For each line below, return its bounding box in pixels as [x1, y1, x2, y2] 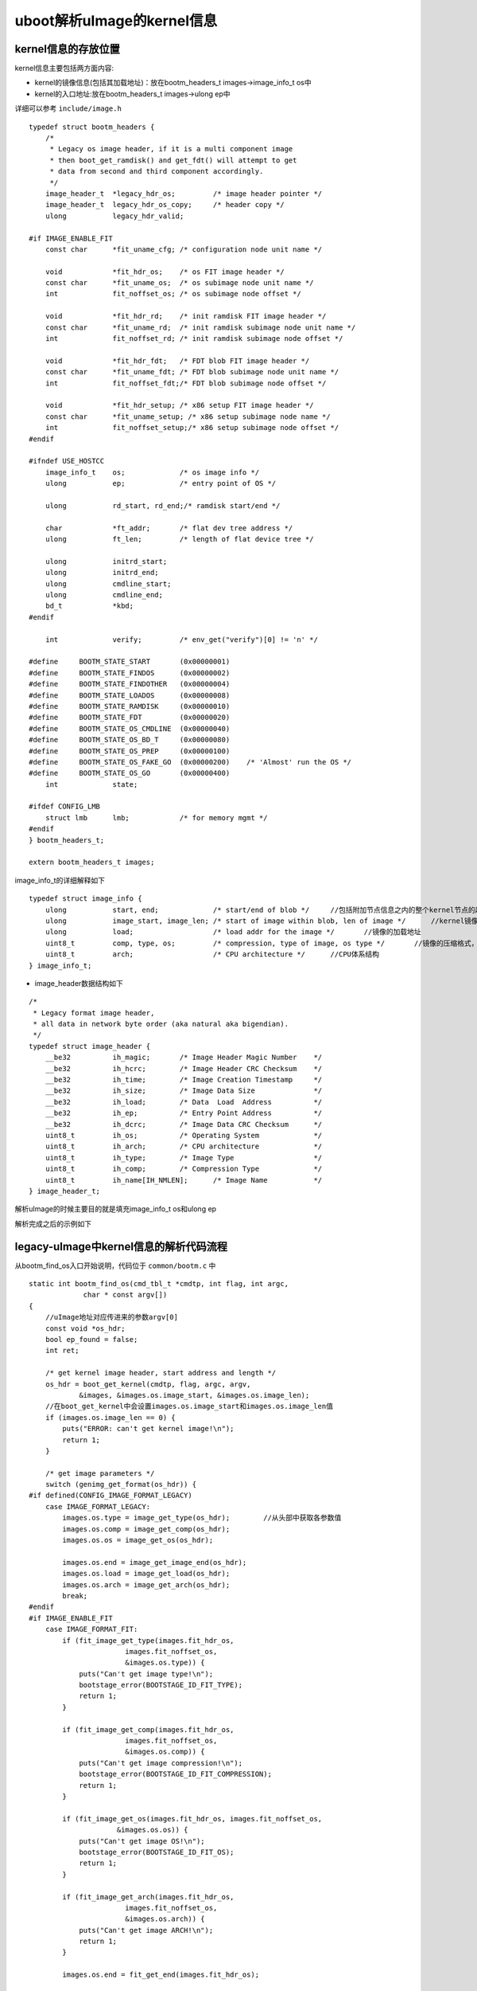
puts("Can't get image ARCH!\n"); [79, 1926, 214, 1934]
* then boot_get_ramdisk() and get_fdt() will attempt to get [49, 155, 297, 165]
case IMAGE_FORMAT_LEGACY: [45, 1502, 151, 1511]
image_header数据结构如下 [34, 978, 123, 988]
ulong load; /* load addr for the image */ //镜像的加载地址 [45, 928, 421, 937]
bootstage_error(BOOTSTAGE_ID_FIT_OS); [79, 1848, 235, 1856]
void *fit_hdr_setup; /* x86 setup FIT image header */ [45, 401, 314, 410]
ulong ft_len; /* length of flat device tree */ [45, 534, 314, 544]
